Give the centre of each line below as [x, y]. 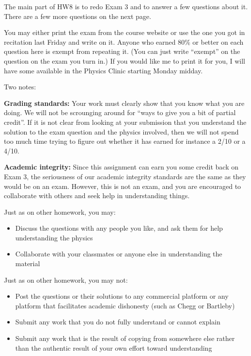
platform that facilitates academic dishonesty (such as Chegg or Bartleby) [125, 305]
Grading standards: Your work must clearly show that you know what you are [124, 103]
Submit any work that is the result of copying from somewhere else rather [125, 338]
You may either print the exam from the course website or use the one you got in [125, 32]
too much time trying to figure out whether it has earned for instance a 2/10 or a [125, 141]
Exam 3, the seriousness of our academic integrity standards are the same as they [125, 176]
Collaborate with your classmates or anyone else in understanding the [119, 254]
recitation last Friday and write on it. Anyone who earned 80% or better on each [124, 42]
